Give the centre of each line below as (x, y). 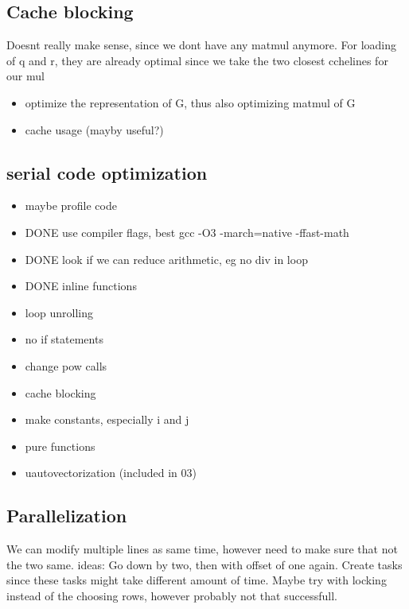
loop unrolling (59, 312)
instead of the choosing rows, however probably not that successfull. (172, 595)
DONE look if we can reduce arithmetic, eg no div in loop (166, 259)
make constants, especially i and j (107, 419)
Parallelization (67, 516)
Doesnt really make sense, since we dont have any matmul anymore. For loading (201, 45)
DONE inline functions (81, 286)
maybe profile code (71, 206)
